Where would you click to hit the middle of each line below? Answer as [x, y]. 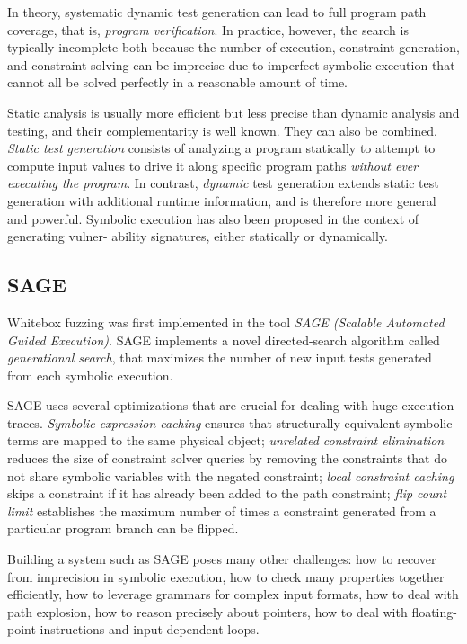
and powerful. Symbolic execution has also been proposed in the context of [213, 218]
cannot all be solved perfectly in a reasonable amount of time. [178, 82]
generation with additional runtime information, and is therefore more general [222, 200]
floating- [434, 611]
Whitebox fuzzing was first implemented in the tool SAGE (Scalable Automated [226, 322]
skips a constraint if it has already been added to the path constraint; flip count [227, 493]
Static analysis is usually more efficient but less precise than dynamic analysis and [233, 112]
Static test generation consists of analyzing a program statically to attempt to [221, 148]
